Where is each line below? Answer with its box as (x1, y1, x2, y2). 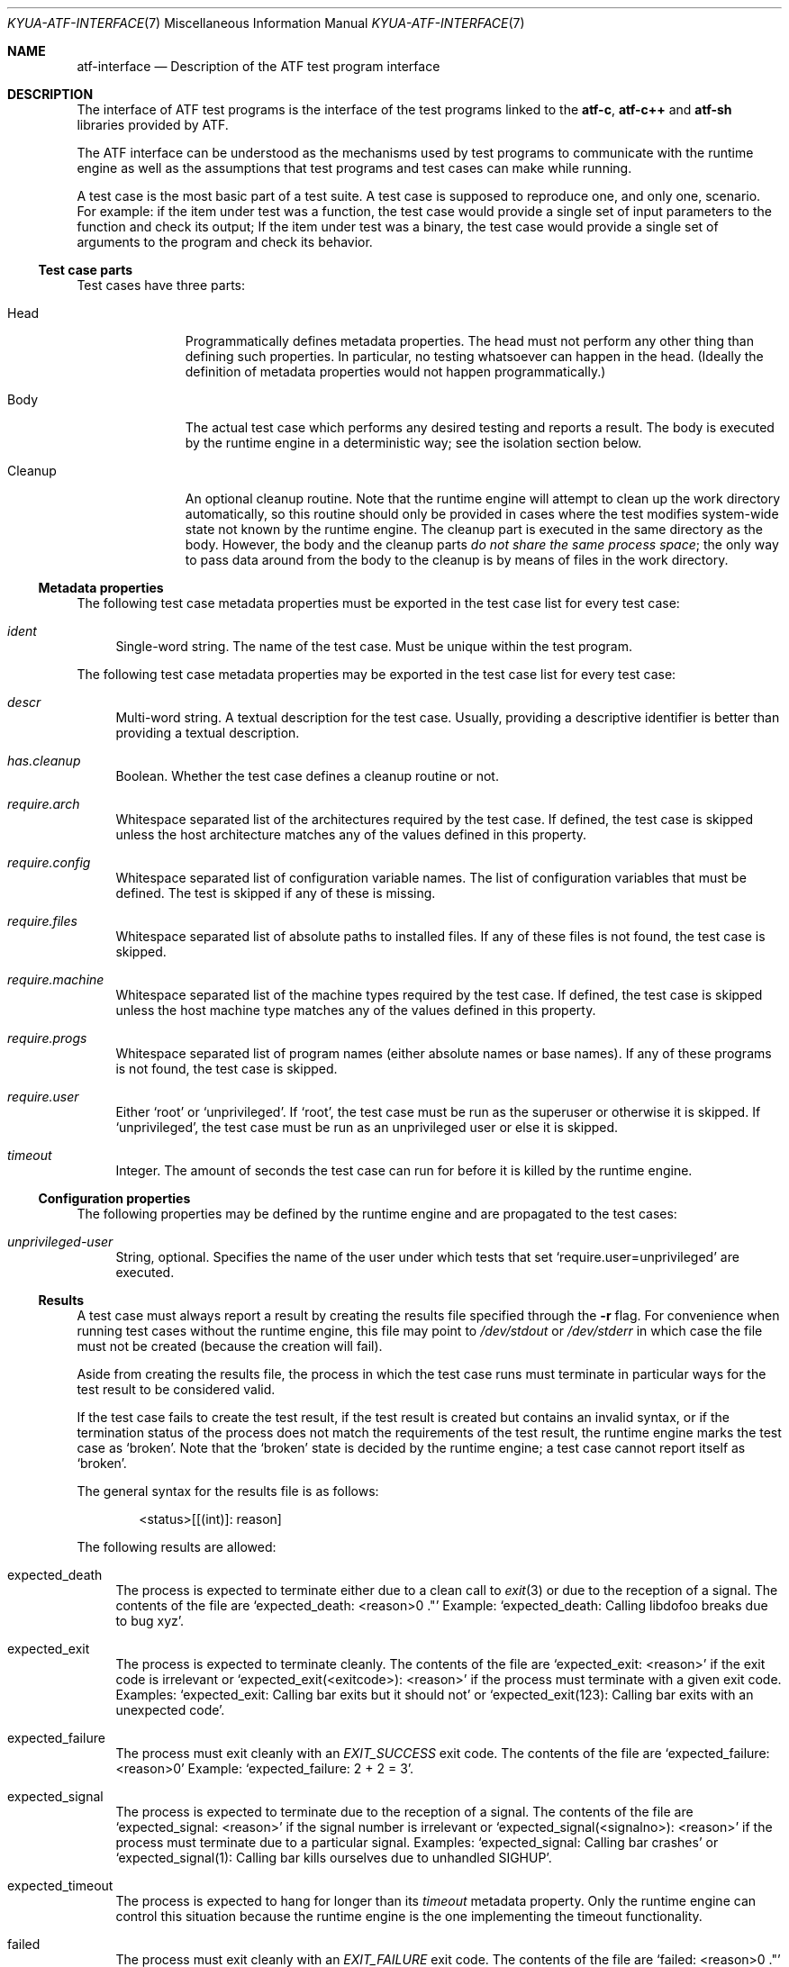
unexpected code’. (115, 1702, 225, 1718)
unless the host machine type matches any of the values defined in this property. (115, 1002, 596, 1018)
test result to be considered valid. (77, 1382, 276, 1397)
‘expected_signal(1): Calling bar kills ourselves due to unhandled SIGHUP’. (115, 1850, 552, 1865)
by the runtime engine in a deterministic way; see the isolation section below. (185, 435, 642, 450)
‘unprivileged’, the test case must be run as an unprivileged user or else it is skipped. (115, 1119, 619, 1135)
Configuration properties (38, 1191, 191, 1206)
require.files (7, 913, 77, 929)
